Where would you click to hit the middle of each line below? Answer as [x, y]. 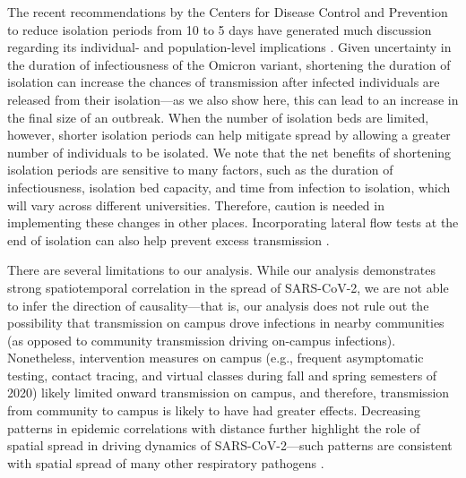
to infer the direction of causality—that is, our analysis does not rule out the [218, 305]
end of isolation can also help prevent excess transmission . [168, 239]
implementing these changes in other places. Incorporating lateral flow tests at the [233, 222]
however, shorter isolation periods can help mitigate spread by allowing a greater [229, 135]
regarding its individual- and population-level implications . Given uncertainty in [229, 47]
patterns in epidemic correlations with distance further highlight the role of [214, 427]
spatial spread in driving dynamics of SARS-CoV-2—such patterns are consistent [230, 445]
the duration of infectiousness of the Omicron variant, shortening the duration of [229, 64]
